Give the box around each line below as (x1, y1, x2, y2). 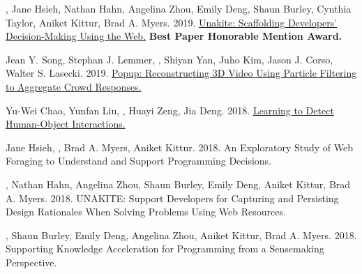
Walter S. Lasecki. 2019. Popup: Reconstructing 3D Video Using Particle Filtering (6, 66, 357, 80)
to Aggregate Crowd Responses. (6, 79, 142, 93)
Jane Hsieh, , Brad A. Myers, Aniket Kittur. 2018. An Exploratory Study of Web (6, 139, 353, 154)
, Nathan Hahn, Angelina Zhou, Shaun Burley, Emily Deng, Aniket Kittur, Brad (6, 176, 351, 191)
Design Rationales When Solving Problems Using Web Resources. (6, 204, 286, 219)
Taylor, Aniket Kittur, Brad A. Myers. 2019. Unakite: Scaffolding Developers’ (6, 15, 338, 29)
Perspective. (6, 254, 57, 269)
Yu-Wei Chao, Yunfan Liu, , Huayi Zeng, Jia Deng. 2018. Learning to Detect (6, 102, 334, 117)
